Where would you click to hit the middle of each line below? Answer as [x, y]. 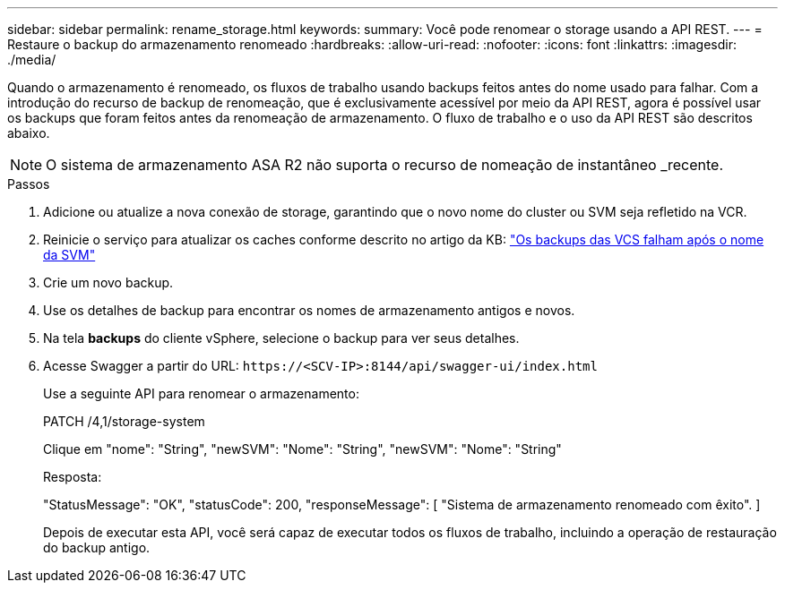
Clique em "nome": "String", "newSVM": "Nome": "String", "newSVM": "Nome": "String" [302, 449]
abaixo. [29, 133]
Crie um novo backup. [108, 282]
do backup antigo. [97, 547]
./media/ [32, 60]
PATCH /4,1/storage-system [124, 421]
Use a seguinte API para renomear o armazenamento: [201, 393]
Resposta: [73, 477]
